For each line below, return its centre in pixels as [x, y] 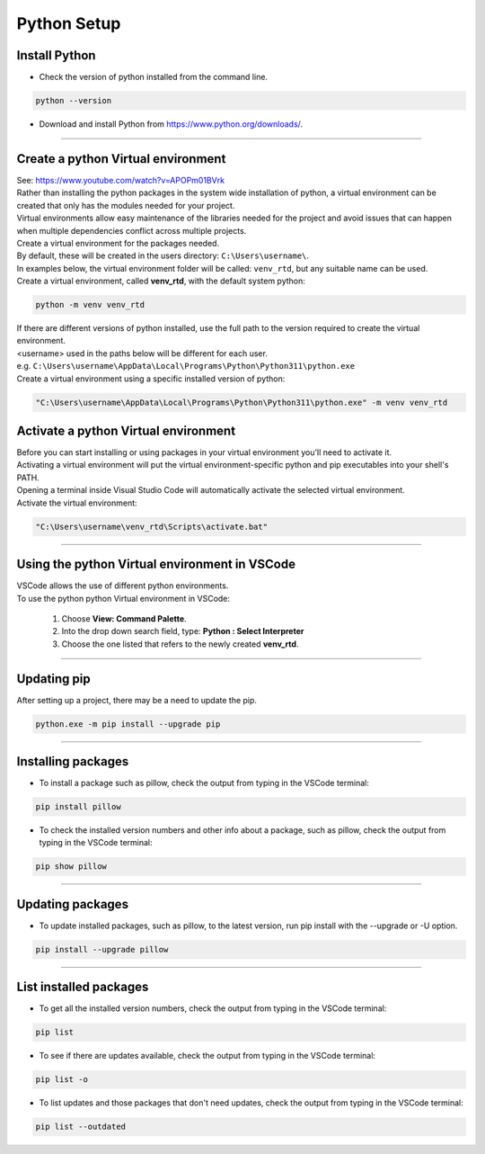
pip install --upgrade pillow [102, 949]
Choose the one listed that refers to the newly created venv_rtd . [180, 644]
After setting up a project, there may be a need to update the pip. [137, 700]
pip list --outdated [80, 1127]
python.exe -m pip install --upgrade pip [128, 724]
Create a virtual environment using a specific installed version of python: [151, 379]
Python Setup [69, 23]
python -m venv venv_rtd [90, 305]
